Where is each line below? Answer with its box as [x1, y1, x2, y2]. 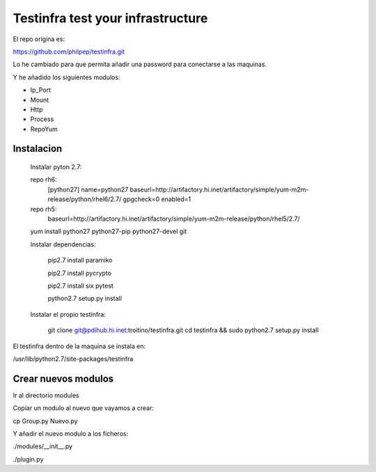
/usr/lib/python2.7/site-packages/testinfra [13, 354, 134, 363]
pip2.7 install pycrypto [47, 269, 111, 277]
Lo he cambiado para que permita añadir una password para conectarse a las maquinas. [13, 60, 267, 69]
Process [30, 115, 54, 123]
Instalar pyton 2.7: [30, 163, 82, 171]
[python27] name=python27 [47, 185, 129, 194]
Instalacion [13, 143, 63, 155]
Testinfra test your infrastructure [13, 10, 208, 26]
